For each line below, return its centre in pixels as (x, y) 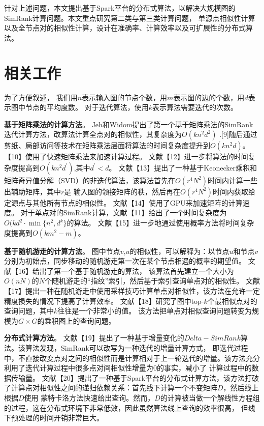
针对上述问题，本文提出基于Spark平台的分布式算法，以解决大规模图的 (120, 8)
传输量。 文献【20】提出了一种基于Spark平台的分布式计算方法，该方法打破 (135, 377)
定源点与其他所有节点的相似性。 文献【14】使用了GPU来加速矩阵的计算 (123, 202)
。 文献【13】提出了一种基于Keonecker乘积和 (183, 167)
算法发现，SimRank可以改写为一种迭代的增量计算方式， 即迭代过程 (137, 348)
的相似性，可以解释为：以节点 (179, 251)
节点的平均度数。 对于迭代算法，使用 (87, 107)
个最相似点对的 (232, 301)
